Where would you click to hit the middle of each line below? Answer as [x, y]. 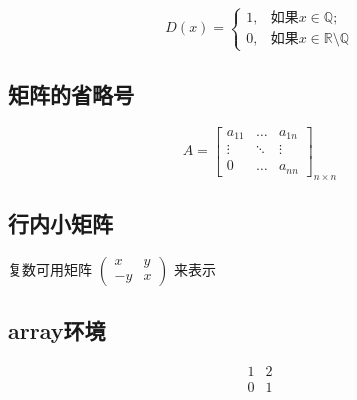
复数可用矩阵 [50, 268]
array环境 [57, 330]
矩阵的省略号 [71, 93]
